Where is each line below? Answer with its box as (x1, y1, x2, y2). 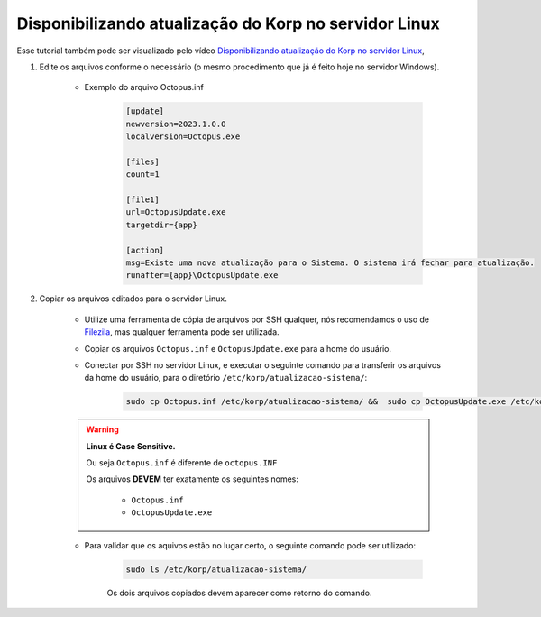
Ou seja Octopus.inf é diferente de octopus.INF (86, 457, 278, 468)
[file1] (125, 195, 160, 205)
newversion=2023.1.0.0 (125, 118, 226, 129)
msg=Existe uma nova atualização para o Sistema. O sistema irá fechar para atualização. (125, 258, 536, 268)
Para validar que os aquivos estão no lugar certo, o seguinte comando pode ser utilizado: (84, 539, 417, 550)
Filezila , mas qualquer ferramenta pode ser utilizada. (84, 327, 280, 337)
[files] (125, 156, 160, 167)
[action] (125, 244, 165, 255)
